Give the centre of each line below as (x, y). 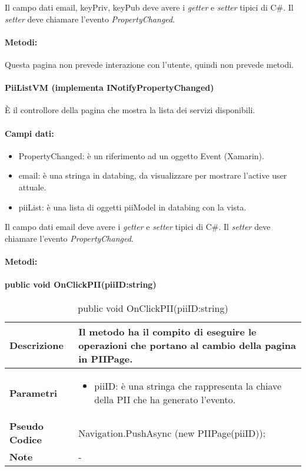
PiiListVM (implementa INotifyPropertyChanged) (109, 88)
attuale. (32, 187)
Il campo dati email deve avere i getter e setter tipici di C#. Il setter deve (138, 227)
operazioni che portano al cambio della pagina (187, 345)
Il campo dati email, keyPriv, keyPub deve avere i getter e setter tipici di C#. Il (149, 7)
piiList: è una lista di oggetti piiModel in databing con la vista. (132, 207)
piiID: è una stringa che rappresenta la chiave (188, 386)
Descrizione (36, 345)
